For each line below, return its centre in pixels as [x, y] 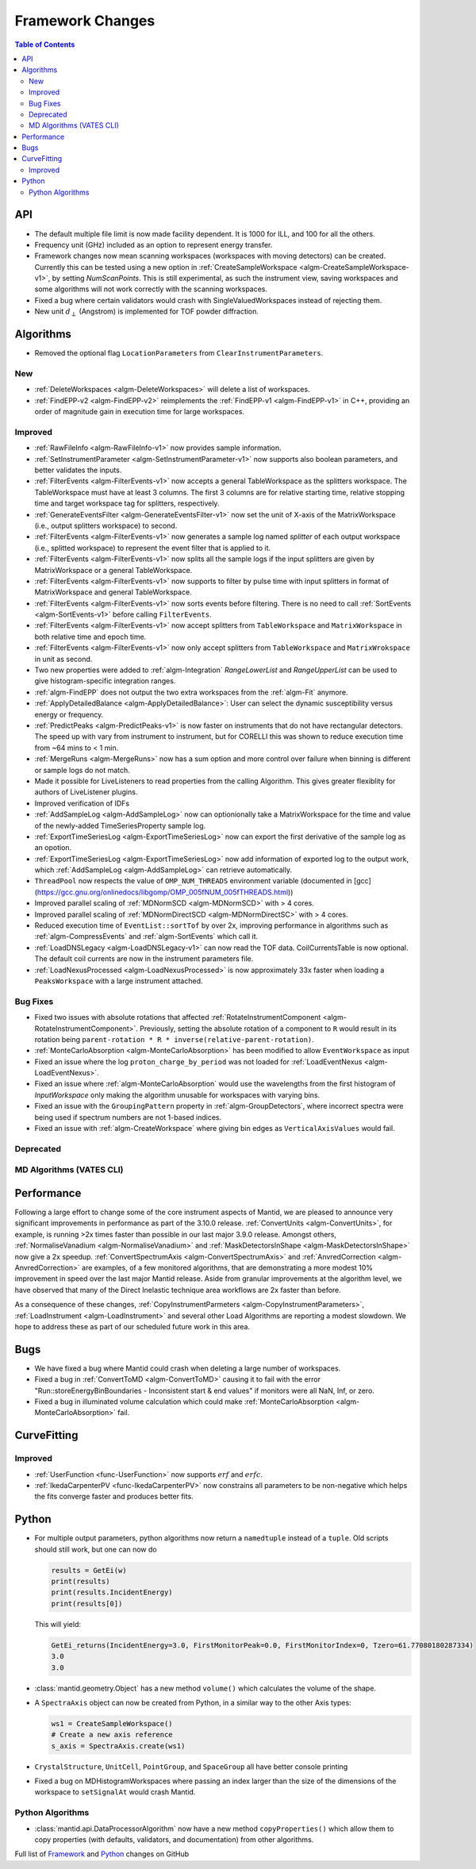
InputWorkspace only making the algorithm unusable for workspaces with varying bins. [177, 1094]
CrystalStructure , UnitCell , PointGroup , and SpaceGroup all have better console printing [191, 1767]
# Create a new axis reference [112, 1735]
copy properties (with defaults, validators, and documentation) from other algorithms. [174, 1840]
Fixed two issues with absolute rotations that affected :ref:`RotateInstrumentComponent [178, 1017]
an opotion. [53, 848]
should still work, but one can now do [96, 1549]
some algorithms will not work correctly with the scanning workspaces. [151, 289]
